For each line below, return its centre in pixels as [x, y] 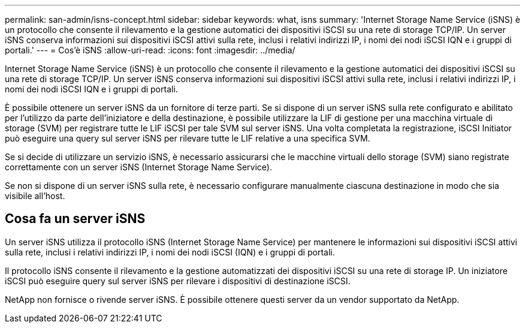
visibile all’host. [35, 196]
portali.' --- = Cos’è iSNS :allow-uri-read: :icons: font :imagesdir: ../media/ [150, 50]
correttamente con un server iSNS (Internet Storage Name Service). [138, 167]
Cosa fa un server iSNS [75, 219]
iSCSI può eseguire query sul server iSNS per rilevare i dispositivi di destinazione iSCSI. [178, 281]
